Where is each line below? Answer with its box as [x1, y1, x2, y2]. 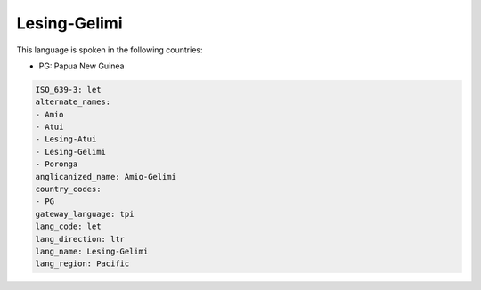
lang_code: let [35, 222, 102, 231]
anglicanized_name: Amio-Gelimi [35, 172, 177, 181]
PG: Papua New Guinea [38, 60, 125, 71]
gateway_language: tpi [35, 209, 135, 219]
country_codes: [35, 184, 102, 195]
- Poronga [35, 159, 78, 169]
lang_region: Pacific [35, 259, 130, 269]
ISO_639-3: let [35, 85, 102, 94]
